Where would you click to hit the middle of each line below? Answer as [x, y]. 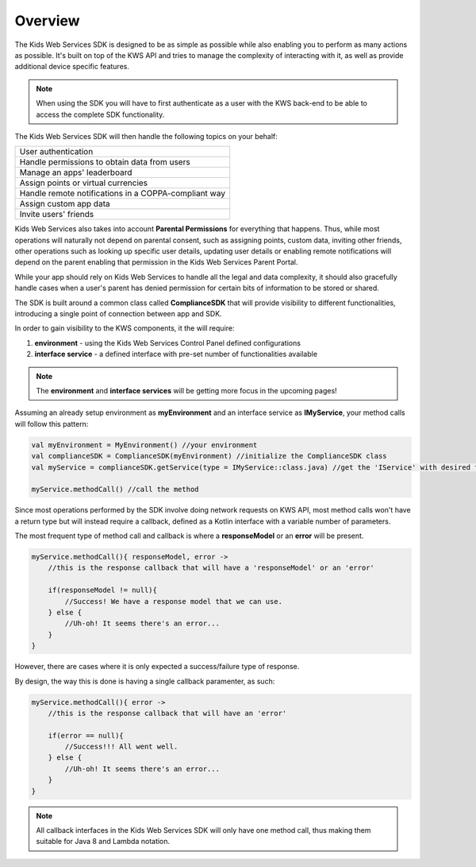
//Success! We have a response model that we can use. [174, 601]
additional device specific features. [72, 67]
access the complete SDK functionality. [100, 114]
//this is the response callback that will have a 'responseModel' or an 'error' [211, 568]
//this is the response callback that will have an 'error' [167, 713]
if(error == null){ [86, 735]
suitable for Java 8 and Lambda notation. [103, 842]
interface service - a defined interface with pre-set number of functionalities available [176, 354]
